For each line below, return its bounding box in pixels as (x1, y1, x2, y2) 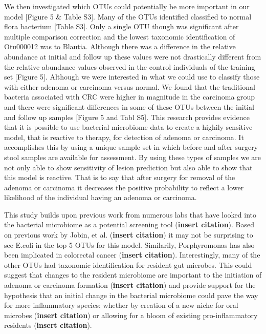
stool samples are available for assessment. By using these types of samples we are (4, 151, 261, 162)
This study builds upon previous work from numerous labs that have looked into (4, 209, 256, 220)
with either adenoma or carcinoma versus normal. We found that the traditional (4, 81, 255, 92)
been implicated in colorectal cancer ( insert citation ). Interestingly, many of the (4, 249, 260, 260)
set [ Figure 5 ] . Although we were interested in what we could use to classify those (4, 71, 260, 82)
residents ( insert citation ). (4, 320, 92, 330)
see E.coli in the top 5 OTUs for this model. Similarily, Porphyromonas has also (4, 239, 255, 250)
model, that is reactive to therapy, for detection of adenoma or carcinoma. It (4, 131, 244, 142)
